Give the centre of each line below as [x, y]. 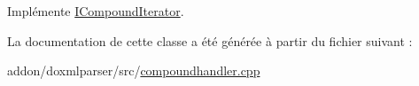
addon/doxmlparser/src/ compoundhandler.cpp [134, 70]
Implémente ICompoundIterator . [96, 11]
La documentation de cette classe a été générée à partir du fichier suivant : [210, 40]
